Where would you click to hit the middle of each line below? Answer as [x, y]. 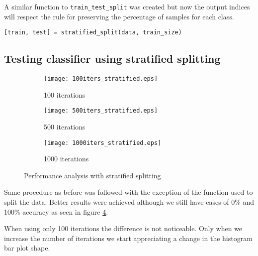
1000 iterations [66, 159]
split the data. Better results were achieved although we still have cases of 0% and [129, 202]
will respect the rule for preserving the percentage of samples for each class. [119, 16]
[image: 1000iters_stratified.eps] [103, 143]
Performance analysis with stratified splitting [92, 175]
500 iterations [65, 127]
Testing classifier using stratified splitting [112, 59]
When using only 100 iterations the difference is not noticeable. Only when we [123, 228]
